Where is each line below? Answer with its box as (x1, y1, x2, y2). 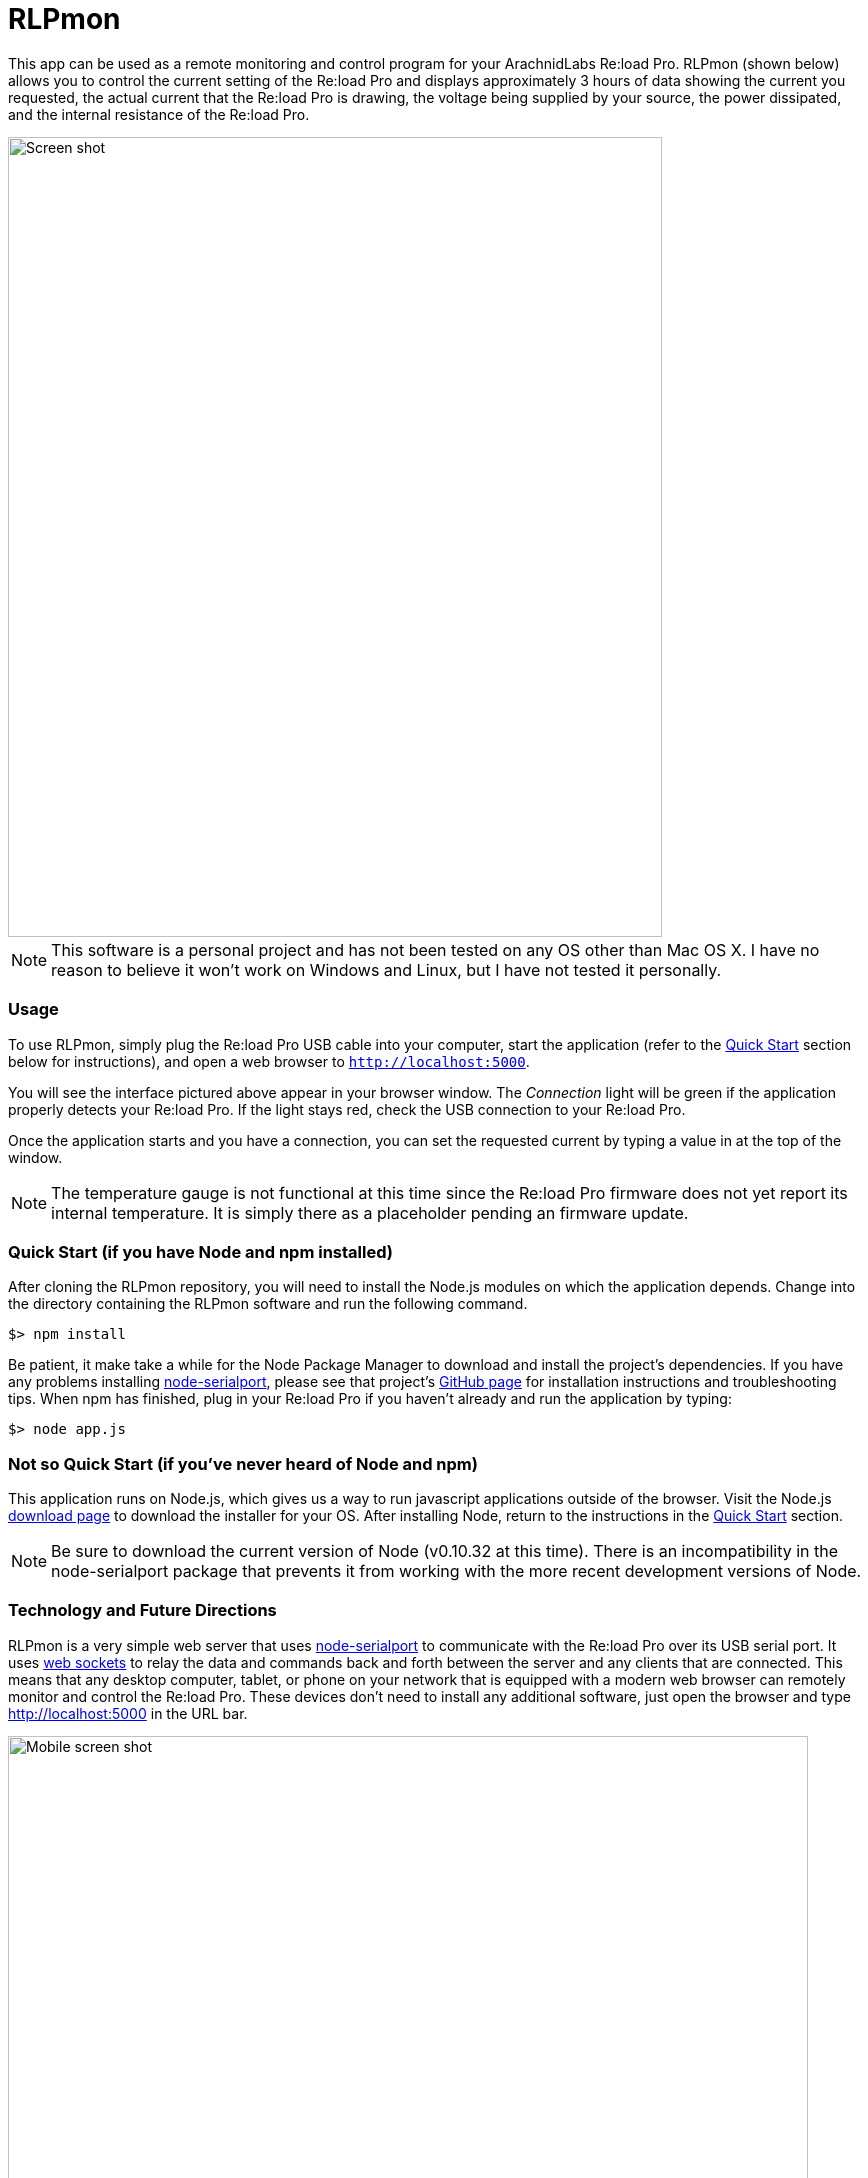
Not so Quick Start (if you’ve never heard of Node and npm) (8, 1453, 478, 1474)
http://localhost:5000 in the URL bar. (8, 1704, 248, 1722)
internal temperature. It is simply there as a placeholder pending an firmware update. (51, 1202, 689, 1223)
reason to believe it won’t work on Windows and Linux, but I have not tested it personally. (51, 959, 722, 980)
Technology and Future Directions (8, 1600, 277, 1621)
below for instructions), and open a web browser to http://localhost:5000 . (8, 1052, 530, 1070)
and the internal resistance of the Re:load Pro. (8, 105, 310, 123)
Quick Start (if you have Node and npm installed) (8, 1241, 393, 1262)
